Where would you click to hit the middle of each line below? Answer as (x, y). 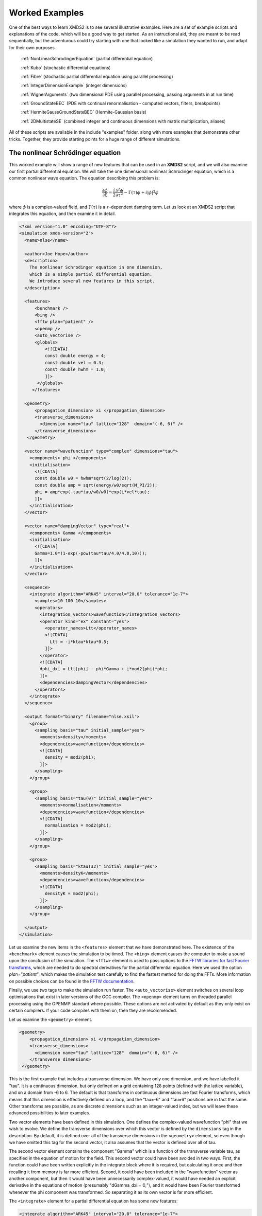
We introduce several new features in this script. (92, 281)
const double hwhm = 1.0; (75, 369)
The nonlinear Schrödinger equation (65, 153)
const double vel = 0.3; (74, 363)
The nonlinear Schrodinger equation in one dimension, (96, 267)
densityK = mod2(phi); (72, 894)
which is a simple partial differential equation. (91, 274)
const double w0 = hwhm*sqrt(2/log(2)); (83, 478)
